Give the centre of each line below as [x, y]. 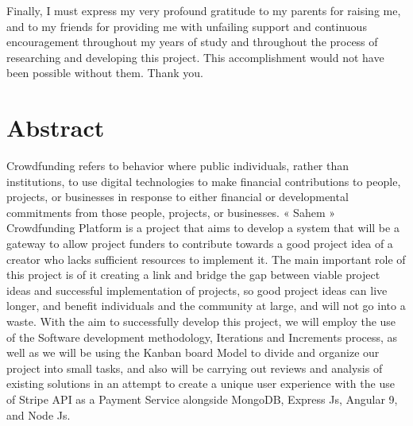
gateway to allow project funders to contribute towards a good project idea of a [200, 244]
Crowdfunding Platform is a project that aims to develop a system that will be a [203, 228]
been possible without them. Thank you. [105, 73]
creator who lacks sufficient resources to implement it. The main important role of [206, 259]
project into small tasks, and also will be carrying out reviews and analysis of [195, 368]
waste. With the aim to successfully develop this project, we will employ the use [201, 321]
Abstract [56, 128]
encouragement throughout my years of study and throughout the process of [192, 42]
